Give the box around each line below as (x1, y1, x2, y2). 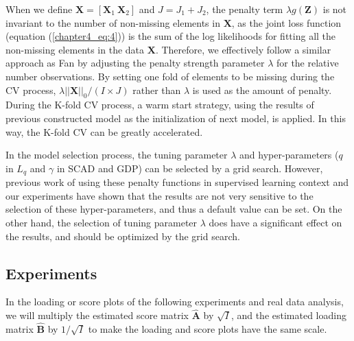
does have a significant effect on (209, 215, 342, 229)
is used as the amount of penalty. (192, 82, 332, 97)
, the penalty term (206, 2, 283, 16)
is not (322, 2, 347, 16)
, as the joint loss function (231, 15, 342, 30)
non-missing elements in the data (5, 42, 145, 56)
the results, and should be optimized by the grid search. (5, 228, 240, 243)
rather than (132, 82, 181, 97)
